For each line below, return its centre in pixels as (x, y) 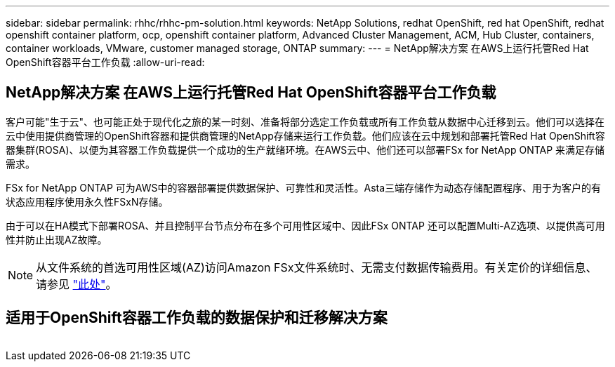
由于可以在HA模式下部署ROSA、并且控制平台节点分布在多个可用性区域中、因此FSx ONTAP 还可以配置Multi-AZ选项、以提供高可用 (305, 225)
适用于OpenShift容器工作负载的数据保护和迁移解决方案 (197, 318)
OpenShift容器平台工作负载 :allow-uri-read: (105, 62)
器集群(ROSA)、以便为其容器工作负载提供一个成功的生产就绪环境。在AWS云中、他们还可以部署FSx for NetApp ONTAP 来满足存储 (305, 149)
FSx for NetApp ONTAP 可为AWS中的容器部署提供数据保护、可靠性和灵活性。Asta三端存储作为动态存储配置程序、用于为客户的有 (304, 187)
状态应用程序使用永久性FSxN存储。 (87, 201)
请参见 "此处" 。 (77, 284)
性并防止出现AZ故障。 (57, 239)
